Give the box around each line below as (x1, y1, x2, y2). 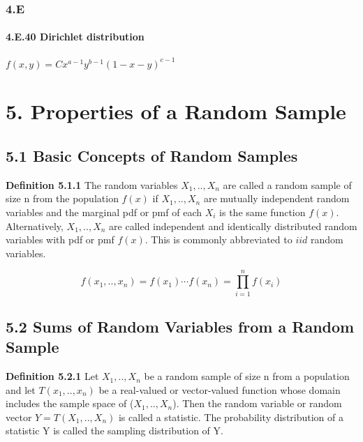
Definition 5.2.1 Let (6, 369, 99, 383)
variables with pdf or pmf (6, 232, 114, 247)
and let (6, 382, 36, 397)
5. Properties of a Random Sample (6, 97, 346, 125)
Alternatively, (6, 218, 64, 233)
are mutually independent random (203, 191, 350, 206)
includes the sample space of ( (6, 396, 134, 411)
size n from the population (6, 191, 119, 206)
